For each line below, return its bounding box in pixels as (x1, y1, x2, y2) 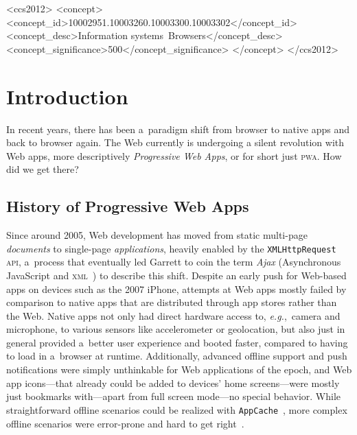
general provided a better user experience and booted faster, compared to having (6, 335, 348, 349)
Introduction (6, 82, 128, 110)
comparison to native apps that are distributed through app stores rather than (6, 295, 337, 309)
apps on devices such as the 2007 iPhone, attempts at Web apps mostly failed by (6, 281, 347, 296)
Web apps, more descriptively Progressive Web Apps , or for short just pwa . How (6, 148, 342, 163)
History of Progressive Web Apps (6, 196, 249, 217)
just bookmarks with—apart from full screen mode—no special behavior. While (6, 389, 341, 403)
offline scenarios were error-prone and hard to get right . (6, 416, 244, 430)
